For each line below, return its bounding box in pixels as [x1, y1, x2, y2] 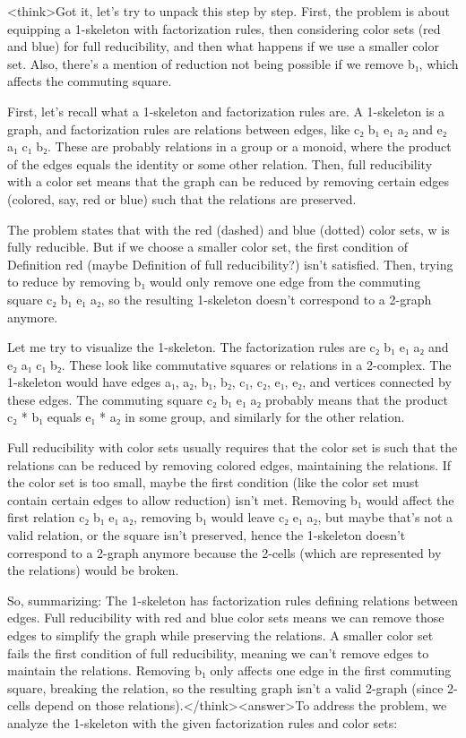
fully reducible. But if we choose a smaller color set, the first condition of [7, 237, 409, 256]
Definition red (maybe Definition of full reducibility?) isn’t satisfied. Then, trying [7, 254, 453, 273]
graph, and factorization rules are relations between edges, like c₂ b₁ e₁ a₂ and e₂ [7, 119, 447, 138]
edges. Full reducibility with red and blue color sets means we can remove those [7, 608, 444, 627]
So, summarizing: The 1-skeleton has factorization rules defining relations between [7, 590, 458, 609]
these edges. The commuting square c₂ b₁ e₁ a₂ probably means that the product [7, 390, 449, 408]
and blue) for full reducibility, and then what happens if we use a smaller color [7, 37, 439, 56]
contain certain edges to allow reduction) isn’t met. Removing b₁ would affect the [7, 490, 454, 509]
